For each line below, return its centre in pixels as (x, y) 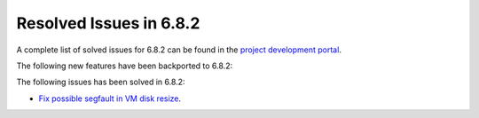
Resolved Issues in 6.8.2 (108, 23)
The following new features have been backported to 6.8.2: (125, 66)
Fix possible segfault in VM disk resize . (110, 98)
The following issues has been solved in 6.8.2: (101, 82)
